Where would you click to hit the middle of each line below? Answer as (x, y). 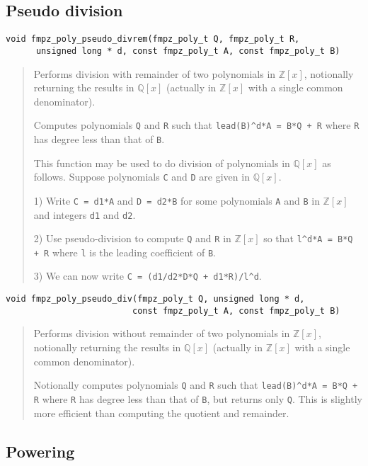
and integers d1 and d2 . (85, 214)
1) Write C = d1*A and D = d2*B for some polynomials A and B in (177, 200)
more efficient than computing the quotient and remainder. (161, 413)
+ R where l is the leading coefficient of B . (125, 252)
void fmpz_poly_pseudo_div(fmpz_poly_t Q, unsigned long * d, (155, 299)
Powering (40, 451)
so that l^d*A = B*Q (308, 238)
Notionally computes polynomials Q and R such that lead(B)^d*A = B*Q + (196, 385)
